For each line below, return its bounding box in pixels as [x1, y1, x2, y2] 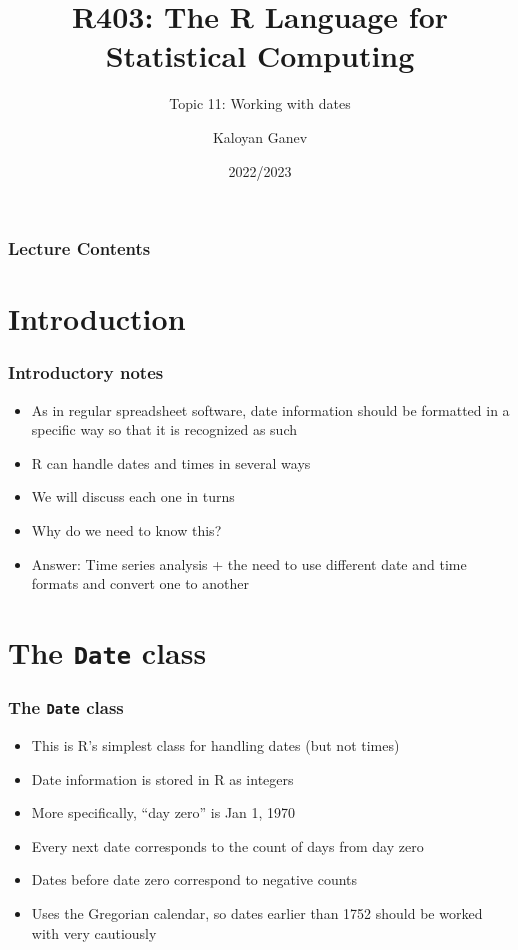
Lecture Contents [8, 236, 151, 261]
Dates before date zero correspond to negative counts [31, 869, 358, 890]
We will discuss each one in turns [31, 486, 235, 507]
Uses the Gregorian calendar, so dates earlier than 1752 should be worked [31, 903, 483, 924]
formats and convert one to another [31, 573, 249, 594]
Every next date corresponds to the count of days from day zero [31, 835, 424, 856]
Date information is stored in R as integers [31, 768, 294, 789]
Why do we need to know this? [31, 519, 222, 540]
